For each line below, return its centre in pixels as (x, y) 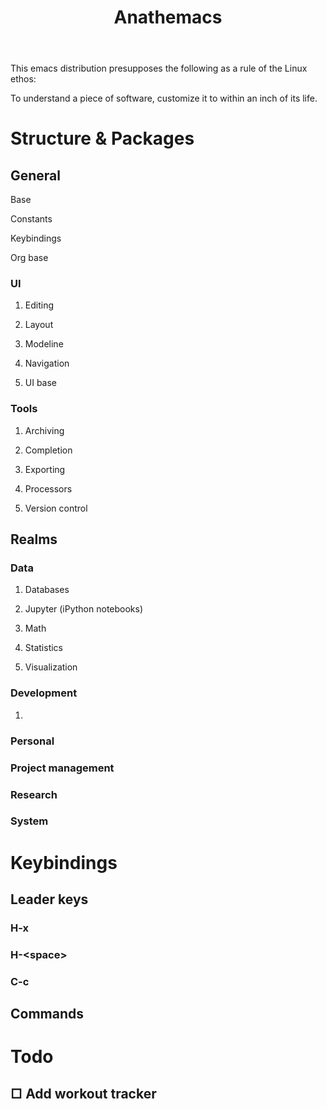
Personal (32, 741)
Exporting (45, 469)
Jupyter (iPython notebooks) (84, 609)
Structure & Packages (102, 138)
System (29, 821)
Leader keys (49, 899)
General (36, 175)
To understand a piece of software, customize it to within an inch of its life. (164, 98)
